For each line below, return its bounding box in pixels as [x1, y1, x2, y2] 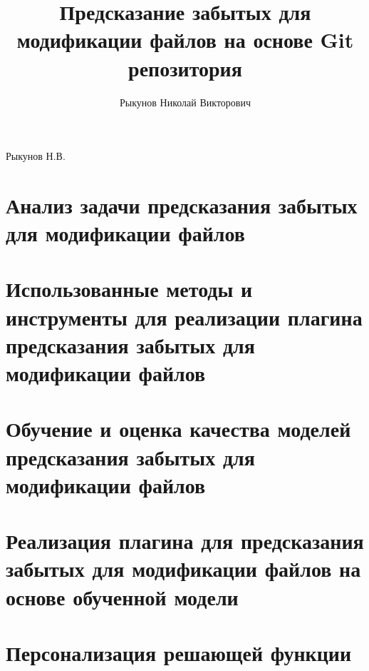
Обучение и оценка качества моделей [6, 414, 351, 443]
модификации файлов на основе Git [16, 25, 354, 54]
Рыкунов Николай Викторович [120, 94, 251, 109]
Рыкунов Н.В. [6, 148, 66, 163]
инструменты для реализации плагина [6, 302, 363, 331]
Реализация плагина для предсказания [6, 526, 364, 555]
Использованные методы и [6, 274, 253, 303]
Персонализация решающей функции [6, 637, 352, 667]
